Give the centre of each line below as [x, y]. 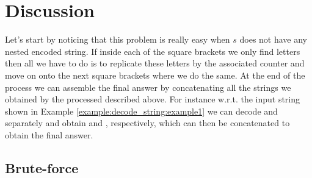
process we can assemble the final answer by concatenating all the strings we [148, 87]
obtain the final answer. [49, 134]
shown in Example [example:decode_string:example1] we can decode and [141, 111]
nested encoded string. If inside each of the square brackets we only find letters [153, 51]
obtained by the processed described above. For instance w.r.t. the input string [153, 99]
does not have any [274, 39]
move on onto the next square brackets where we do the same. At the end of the [155, 75]
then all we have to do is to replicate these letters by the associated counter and [155, 63]
